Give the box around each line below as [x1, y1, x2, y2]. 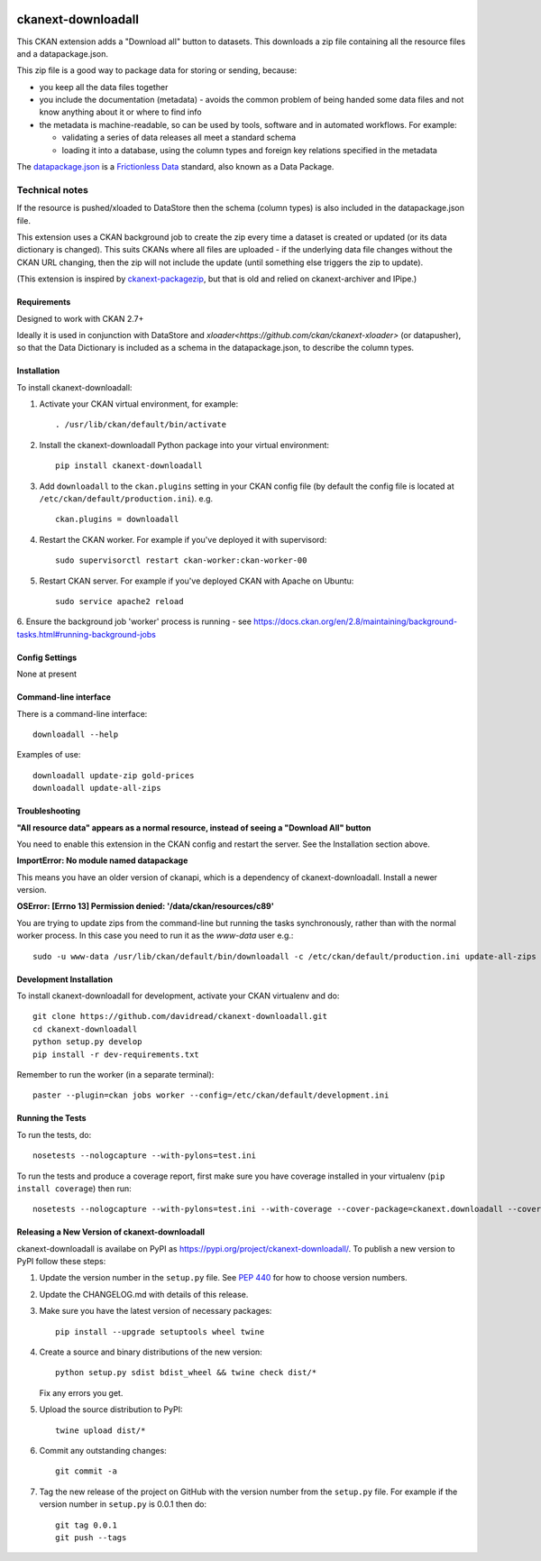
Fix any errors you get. [39, 1387, 124, 1398]
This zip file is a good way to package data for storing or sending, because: [16, 65, 298, 76]
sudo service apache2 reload [55, 596, 184, 606]
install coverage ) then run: [16, 1182, 132, 1194]
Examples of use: [16, 749, 81, 760]
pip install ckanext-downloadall [55, 461, 203, 471]
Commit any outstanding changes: [39, 1446, 167, 1455]
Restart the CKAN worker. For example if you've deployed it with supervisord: [39, 534, 327, 545]
